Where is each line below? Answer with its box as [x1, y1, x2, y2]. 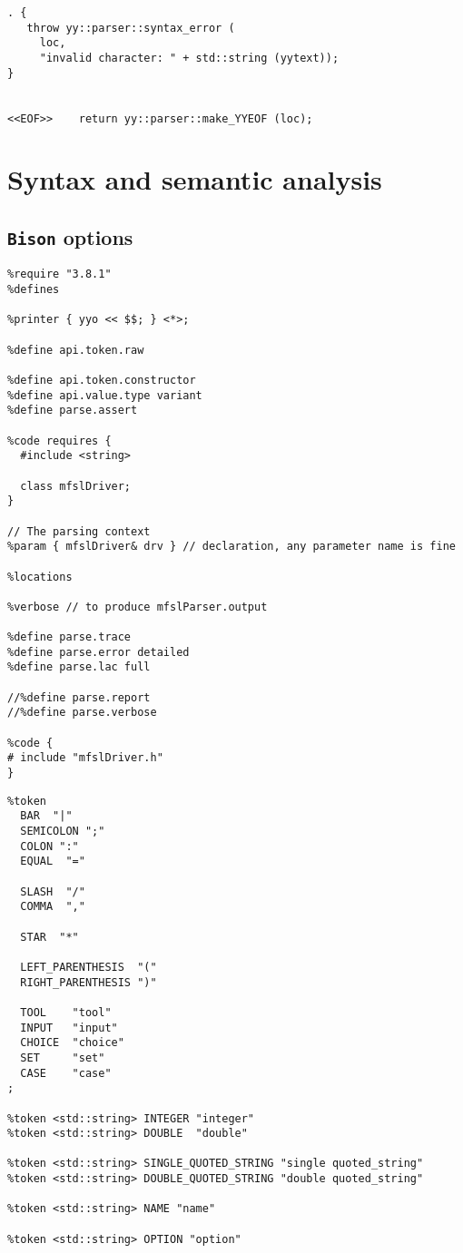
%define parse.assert [7, 404, 138, 417]
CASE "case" [20, 1066, 112, 1080]
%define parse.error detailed [7, 645, 190, 659]
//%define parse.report [7, 690, 151, 704]
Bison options [7, 223, 133, 251]
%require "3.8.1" [7, 268, 112, 281]
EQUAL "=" [20, 855, 85, 868]
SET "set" [20, 1051, 105, 1064]
